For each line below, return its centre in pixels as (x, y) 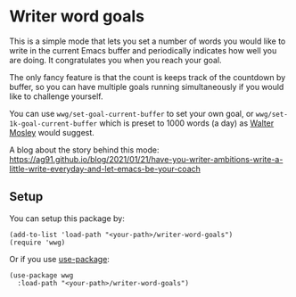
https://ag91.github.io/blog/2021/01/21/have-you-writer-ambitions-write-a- (146, 159)
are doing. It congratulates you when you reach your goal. (115, 60)
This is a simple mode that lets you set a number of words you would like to (148, 41)
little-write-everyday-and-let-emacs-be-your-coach (105, 169)
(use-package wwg (41, 275)
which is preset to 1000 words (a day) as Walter (187, 123)
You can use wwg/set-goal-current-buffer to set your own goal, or (132, 113)
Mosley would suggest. (52, 132)
